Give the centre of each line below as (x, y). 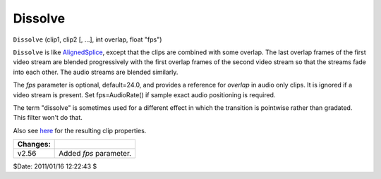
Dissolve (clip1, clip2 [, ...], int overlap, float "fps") (87, 39)
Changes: (34, 144)
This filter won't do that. (48, 118)
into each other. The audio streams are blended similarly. (96, 72)
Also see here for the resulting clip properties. (80, 130)
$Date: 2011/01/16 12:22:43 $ (55, 166)
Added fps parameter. (95, 154)
